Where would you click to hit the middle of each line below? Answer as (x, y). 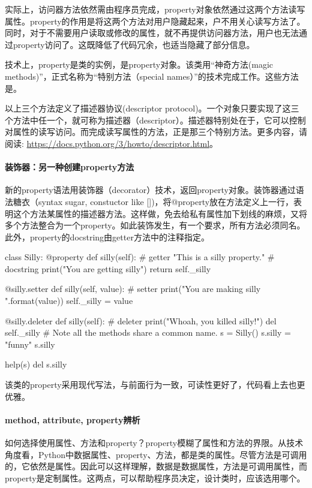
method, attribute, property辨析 (73, 419)
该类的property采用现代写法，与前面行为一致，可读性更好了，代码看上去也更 (155, 385)
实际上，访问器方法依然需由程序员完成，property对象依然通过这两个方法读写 (155, 9)
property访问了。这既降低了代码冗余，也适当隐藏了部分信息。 (134, 44)
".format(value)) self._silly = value (69, 301)
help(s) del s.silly (36, 364)
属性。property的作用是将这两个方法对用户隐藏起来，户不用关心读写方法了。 (155, 21)
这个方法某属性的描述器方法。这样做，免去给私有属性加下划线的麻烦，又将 (160, 213)
